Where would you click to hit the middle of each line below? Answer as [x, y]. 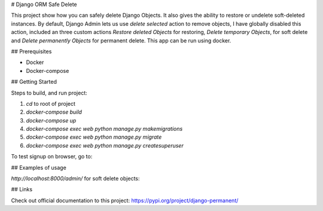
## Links [22, 189]
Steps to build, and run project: [49, 93]
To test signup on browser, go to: [52, 157]
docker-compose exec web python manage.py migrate [94, 137]
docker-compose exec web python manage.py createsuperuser [105, 145]
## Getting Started [34, 82]
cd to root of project [51, 103]
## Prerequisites [31, 51]
